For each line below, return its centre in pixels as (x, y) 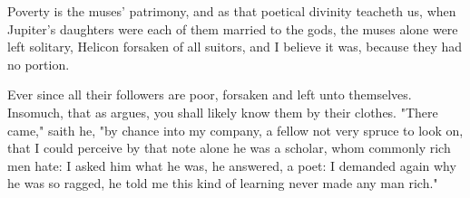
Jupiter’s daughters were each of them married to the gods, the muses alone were (233, 28)
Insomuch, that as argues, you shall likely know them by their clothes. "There (223, 112)
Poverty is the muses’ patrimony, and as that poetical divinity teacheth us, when (232, 11)
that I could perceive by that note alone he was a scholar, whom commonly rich (229, 148)
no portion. (39, 64)
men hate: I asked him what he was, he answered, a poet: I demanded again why (232, 165)
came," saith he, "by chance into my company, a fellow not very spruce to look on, (235, 130)
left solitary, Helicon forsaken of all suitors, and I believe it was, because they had (235, 47)
